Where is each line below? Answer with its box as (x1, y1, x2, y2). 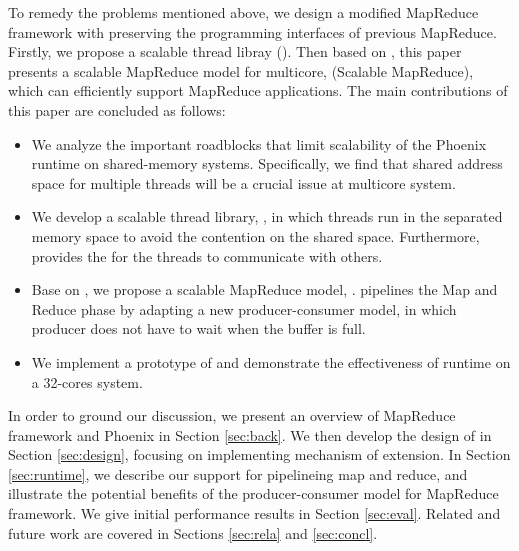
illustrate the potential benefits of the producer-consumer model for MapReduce (8, 483, 499, 504)
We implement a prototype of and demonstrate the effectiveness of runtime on (31, 351, 511, 372)
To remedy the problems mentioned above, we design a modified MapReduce (8, 2, 479, 22)
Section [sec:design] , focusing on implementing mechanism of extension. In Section (8, 444, 511, 465)
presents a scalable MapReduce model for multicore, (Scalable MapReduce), (8, 60, 474, 81)
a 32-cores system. (31, 371, 143, 392)
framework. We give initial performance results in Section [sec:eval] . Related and (8, 503, 501, 524)
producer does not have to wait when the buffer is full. (31, 318, 366, 339)
